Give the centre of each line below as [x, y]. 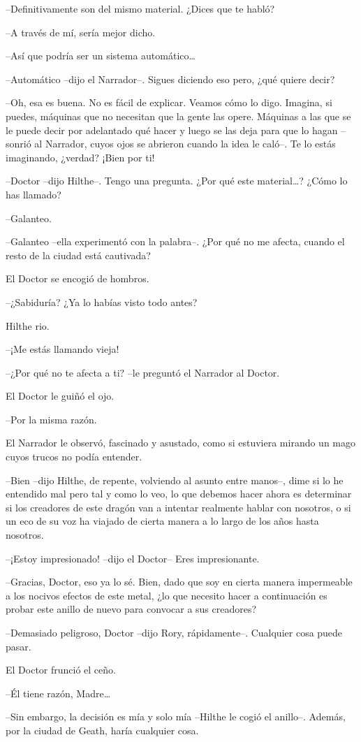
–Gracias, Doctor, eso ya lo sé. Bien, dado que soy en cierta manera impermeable [179, 582]
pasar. [19, 646]
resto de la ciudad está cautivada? [78, 255]
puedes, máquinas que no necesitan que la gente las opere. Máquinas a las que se [178, 116]
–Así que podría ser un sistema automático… [101, 56]
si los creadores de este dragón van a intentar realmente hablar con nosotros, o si [178, 507]
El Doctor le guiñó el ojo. [60, 396]
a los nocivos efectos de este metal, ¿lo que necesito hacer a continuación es [167, 595]
